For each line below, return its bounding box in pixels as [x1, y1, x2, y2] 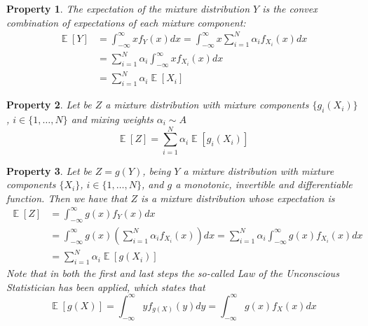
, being [142, 163, 171, 178]
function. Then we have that [6, 190, 128, 205]
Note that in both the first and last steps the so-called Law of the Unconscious [6, 266, 339, 281]
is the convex [262, 1, 318, 15]
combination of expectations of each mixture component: [6, 15, 246, 29]
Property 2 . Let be [6, 97, 92, 112]
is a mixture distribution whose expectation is [141, 190, 335, 205]
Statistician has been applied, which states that [6, 279, 205, 294]
